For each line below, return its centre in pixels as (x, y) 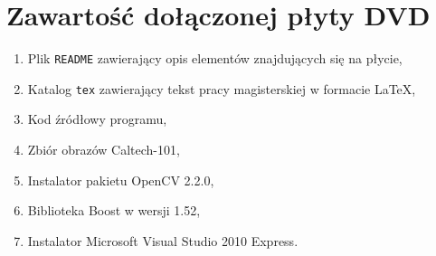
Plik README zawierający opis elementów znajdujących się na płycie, (215, 58)
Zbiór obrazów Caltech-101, (104, 150)
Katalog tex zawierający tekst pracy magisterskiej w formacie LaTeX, (222, 88)
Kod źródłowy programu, (97, 119)
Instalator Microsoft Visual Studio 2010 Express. (163, 240)
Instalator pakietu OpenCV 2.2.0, (121, 180)
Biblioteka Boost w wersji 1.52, (114, 210)
